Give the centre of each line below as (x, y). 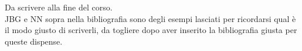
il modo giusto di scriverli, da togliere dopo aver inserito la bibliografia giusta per (151, 30)
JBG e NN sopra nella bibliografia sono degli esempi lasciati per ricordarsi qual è (150, 18)
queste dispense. (34, 41)
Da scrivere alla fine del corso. (59, 7)
